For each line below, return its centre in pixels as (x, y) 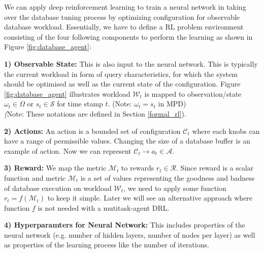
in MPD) (172, 104)
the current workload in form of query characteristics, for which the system (121, 74)
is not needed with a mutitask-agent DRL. (104, 207)
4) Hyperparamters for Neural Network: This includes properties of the (125, 225)
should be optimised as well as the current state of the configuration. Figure (122, 84)
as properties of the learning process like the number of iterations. (107, 245)
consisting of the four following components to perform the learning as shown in (128, 36)
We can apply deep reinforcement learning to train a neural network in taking (125, 7)
